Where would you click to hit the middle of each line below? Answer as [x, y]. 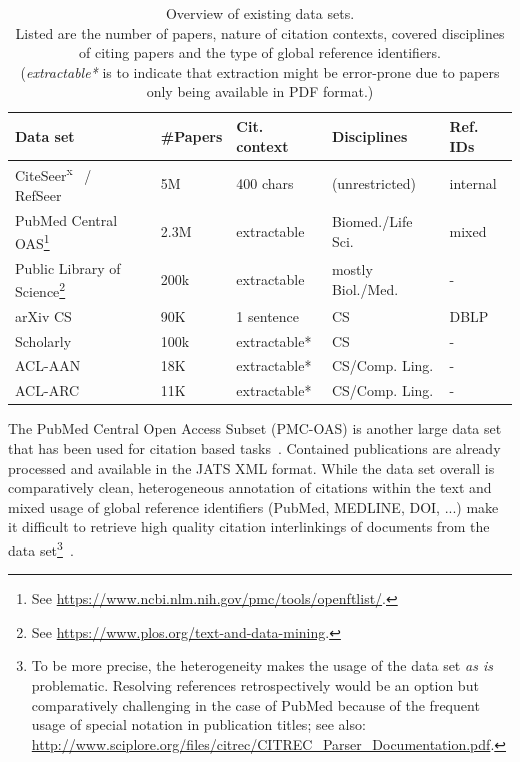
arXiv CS [43, 315]
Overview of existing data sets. [260, 13]
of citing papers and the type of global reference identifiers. [260, 52]
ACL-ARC [47, 390]
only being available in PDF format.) [260, 91]
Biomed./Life [372, 221]
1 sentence [268, 315]
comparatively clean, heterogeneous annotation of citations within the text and [250, 487]
